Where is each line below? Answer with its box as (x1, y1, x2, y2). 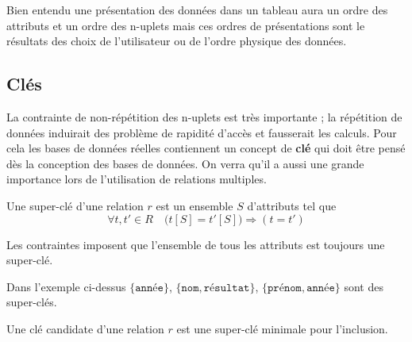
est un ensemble (156, 197, 233, 213)
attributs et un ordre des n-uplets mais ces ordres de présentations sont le (6, 17, 365, 33)
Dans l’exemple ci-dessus (6, 278, 126, 294)
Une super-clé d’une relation (6, 197, 144, 213)
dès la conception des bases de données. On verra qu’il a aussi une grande (6, 155, 364, 171)
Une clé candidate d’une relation (6, 320, 164, 336)
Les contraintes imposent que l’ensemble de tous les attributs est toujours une (6, 236, 385, 252)
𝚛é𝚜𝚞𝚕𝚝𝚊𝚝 (203, 282, 250, 294)
